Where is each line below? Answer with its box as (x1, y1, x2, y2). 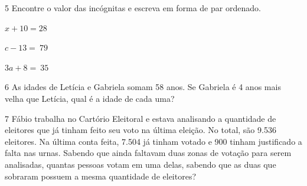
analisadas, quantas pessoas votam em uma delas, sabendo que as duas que (5, 158, 276, 170)
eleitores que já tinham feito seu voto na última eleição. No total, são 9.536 (5, 124, 276, 136)
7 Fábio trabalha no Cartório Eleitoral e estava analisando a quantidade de (5, 112, 276, 124)
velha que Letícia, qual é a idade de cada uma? (5, 92, 175, 104)
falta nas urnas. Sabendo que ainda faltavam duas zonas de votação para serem (5, 147, 292, 159)
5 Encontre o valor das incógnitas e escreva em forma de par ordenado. (5, 2, 261, 14)
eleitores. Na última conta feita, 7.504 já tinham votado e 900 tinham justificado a (5, 135, 302, 147)
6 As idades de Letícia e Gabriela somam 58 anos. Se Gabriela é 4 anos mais (5, 81, 281, 93)
